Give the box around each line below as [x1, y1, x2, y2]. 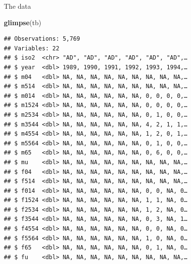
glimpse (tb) [4, 17, 42, 27]
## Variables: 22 [4, 45, 59, 52]
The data [4, 1, 31, 11]
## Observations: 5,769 [4, 35, 80, 43]
